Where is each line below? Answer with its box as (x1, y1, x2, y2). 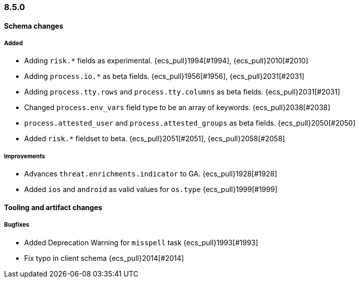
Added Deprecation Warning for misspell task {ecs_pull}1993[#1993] (24, 238, 258, 247)
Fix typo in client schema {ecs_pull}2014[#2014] (24, 253, 184, 262)
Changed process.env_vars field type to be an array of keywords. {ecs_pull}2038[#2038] (24, 103, 330, 112)
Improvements (4, 152, 45, 160)
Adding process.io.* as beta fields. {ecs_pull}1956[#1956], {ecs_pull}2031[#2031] (24, 72, 305, 81)
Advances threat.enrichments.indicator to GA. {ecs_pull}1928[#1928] (24, 169, 277, 178)
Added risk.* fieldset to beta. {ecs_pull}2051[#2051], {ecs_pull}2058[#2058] (24, 134, 285, 143)
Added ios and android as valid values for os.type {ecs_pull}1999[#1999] (24, 185, 277, 194)
